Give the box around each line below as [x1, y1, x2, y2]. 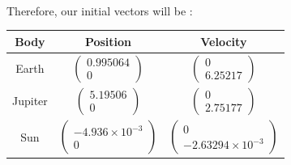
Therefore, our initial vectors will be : [6, 2, 193, 19]
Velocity [200, 32, 247, 49]
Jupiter [12, 92, 48, 109]
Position [84, 32, 132, 49]
